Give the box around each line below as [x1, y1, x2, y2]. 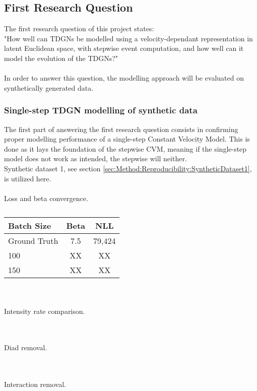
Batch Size [8, 220, 51, 232]
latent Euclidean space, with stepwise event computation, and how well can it [4, 43, 244, 53]
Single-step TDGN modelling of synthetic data [4, 104, 198, 116]
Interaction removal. [4, 379, 66, 389]
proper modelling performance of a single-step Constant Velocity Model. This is [4, 134, 250, 144]
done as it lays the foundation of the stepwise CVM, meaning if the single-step [4, 143, 247, 154]
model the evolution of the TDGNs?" [4, 52, 118, 63]
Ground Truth [8, 235, 58, 247]
